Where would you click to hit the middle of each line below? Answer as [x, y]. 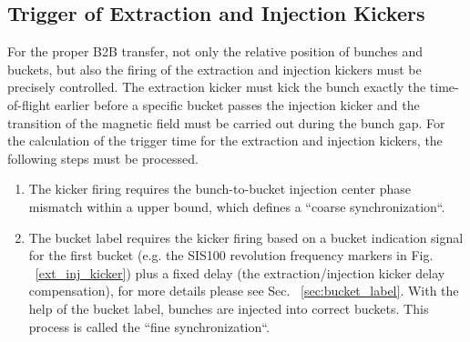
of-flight [29, 104]
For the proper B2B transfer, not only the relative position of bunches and [215, 51]
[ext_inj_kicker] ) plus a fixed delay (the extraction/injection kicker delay [240, 272]
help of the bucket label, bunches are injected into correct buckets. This [229, 308]
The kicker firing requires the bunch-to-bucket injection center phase [220, 189]
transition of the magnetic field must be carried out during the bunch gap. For [226, 122]
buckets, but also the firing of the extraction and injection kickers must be [215, 69]
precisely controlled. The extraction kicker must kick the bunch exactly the [217, 87]
